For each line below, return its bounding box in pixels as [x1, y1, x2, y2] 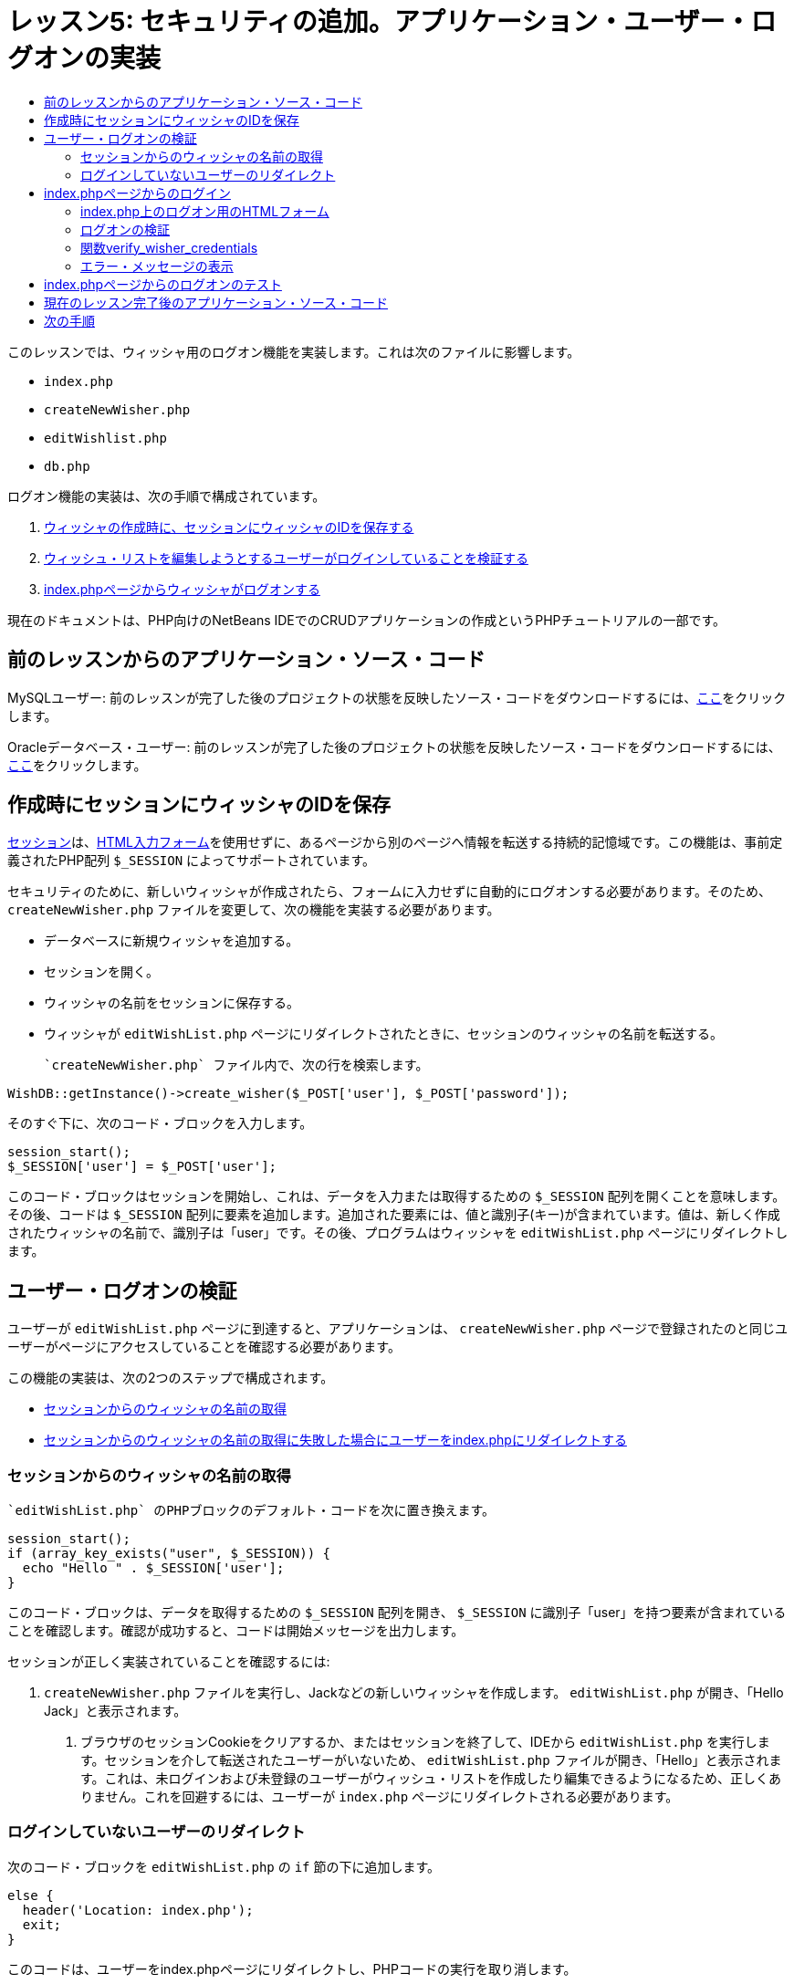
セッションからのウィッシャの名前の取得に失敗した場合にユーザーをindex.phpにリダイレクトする [44, 1432, 627, 1448]
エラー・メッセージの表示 [80, 257, 234, 274]
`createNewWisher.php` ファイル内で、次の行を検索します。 [44, 1058, 429, 1073]
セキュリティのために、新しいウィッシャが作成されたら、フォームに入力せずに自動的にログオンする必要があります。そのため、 [7, 883, 771, 900]
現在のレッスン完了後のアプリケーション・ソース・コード [44, 294, 389, 310]
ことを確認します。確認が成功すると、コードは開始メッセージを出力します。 [7, 1623, 465, 1639]
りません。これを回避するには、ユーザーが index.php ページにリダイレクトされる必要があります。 [80, 1789, 679, 1805]
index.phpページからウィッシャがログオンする [44, 580, 320, 597]
